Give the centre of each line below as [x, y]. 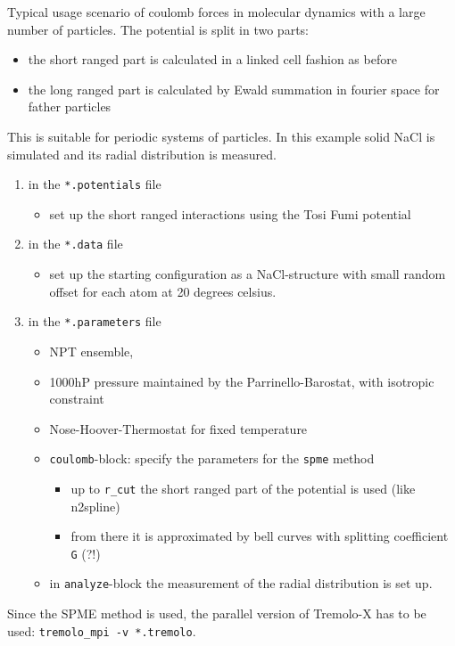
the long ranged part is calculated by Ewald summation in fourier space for [234, 89]
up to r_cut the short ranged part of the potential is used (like [243, 488]
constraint [77, 399]
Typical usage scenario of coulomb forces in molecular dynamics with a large [216, 12]
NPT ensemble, [91, 351]
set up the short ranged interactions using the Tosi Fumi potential [230, 213]
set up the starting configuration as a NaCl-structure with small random [248, 274]
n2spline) [95, 506]
